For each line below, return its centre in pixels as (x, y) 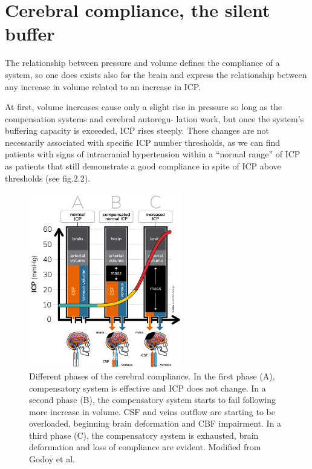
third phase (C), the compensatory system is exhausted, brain (144, 435)
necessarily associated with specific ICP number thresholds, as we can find (143, 142)
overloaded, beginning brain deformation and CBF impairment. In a (155, 423)
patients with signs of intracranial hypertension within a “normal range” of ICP (153, 154)
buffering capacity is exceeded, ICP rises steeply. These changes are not (137, 130)
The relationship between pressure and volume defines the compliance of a (142, 63)
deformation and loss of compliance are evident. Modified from (145, 447)
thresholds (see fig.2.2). (48, 178)
